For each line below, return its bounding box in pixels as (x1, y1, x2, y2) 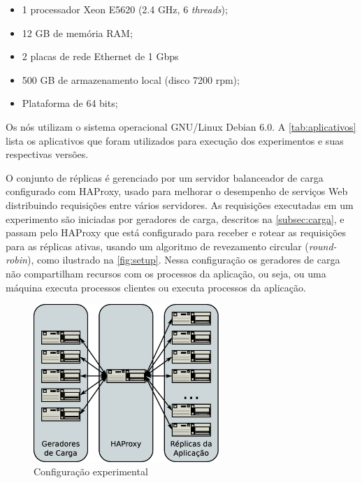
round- (308, 238, 337, 253)
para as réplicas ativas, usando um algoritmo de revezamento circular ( (6, 238, 309, 253)
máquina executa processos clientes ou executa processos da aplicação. (6, 280, 306, 294)
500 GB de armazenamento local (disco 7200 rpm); (22, 72, 240, 87)
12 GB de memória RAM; (22, 25, 133, 40)
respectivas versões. (6, 147, 89, 161)
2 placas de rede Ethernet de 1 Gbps (22, 49, 179, 64)
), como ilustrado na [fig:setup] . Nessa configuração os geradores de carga (27, 252, 340, 267)
